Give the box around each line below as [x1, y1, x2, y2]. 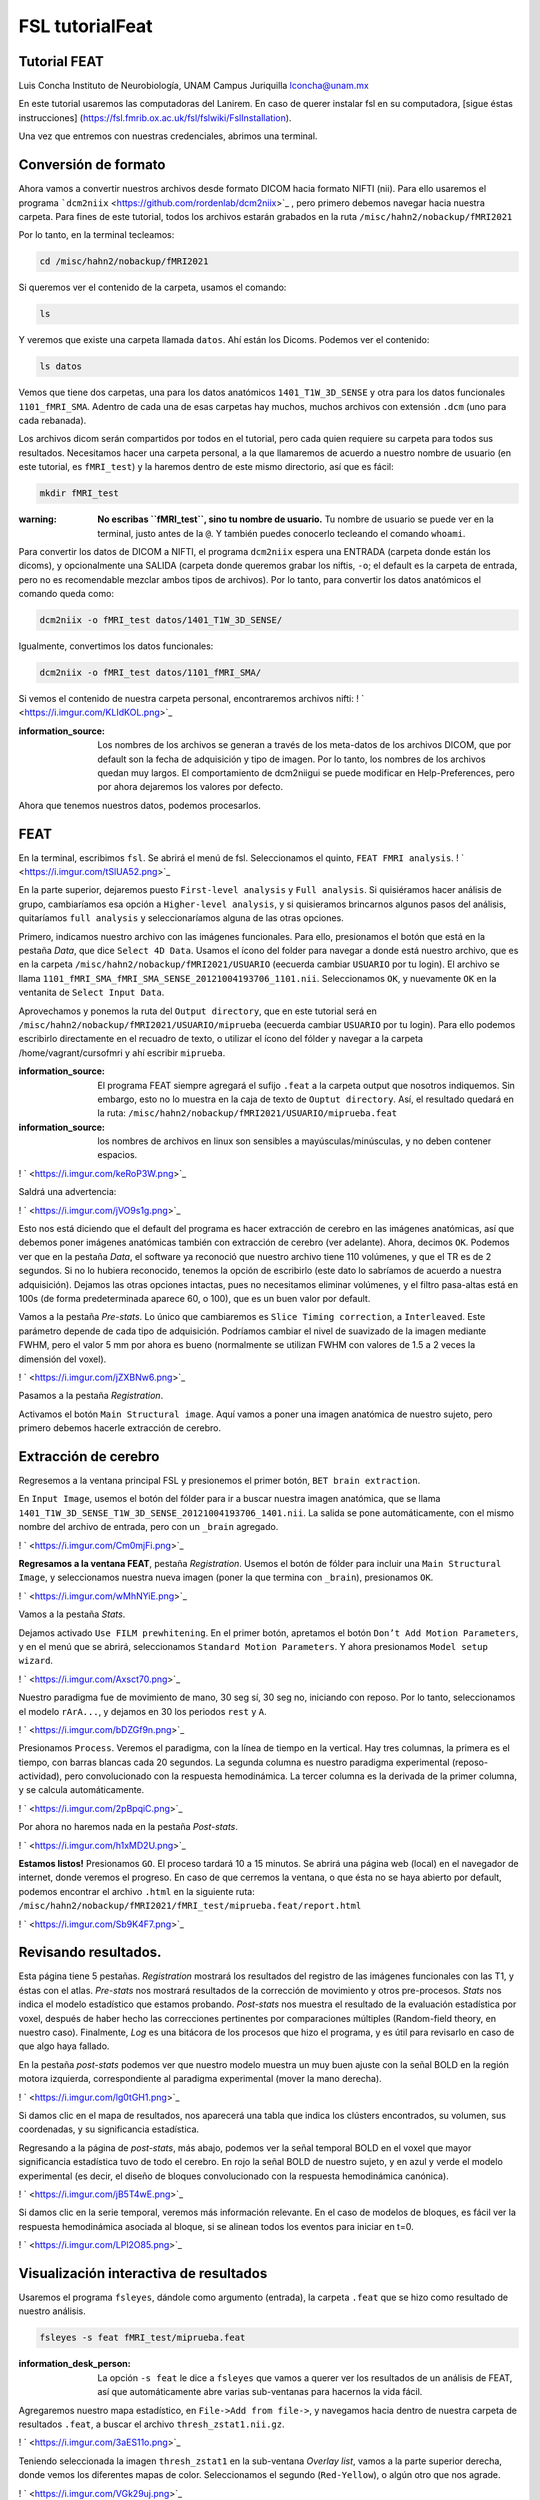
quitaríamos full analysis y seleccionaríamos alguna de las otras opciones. [18, 912, 344, 924]
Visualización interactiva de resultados [18, 2265, 268, 2282]
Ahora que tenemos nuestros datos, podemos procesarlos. [18, 799, 262, 811]
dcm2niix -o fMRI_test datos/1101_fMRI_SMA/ [39, 667, 262, 679]
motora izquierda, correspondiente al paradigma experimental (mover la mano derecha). [18, 2073, 382, 2085]
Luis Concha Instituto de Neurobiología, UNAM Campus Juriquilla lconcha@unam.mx [18, 80, 369, 92]
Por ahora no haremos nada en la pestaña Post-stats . [18, 1821, 239, 1833]
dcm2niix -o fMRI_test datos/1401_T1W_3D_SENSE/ [39, 615, 283, 626]
